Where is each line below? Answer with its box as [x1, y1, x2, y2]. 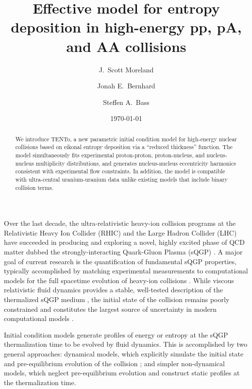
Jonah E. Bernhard [97, 81, 155, 91]
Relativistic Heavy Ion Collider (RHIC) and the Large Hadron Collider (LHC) [4, 227, 237, 237]
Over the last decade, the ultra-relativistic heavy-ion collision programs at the [4, 218, 236, 228]
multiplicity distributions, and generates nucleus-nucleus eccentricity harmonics [35, 159, 236, 167]
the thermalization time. [4, 377, 76, 387]
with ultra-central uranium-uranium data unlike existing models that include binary [15, 175, 228, 183]
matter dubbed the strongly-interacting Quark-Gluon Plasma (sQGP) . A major [4, 247, 243, 257]
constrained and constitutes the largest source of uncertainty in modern [4, 304, 217, 314]
